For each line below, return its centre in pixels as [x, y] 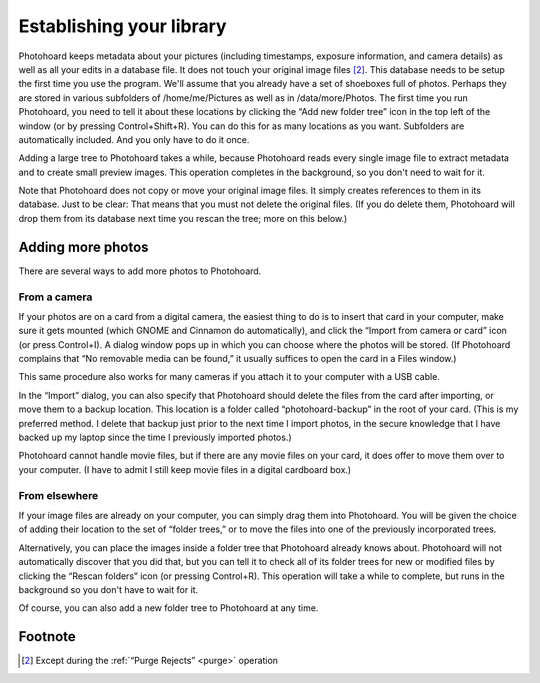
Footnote [47, 636]
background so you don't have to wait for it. [108, 589]
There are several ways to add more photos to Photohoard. [140, 271]
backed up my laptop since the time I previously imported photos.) [155, 437]
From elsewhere [58, 495]
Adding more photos [83, 246]
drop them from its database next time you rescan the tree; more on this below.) [183, 218]
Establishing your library [122, 26]
